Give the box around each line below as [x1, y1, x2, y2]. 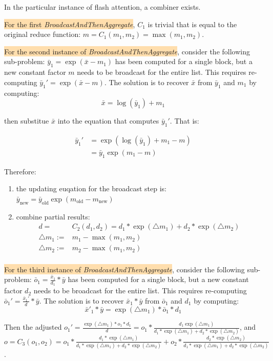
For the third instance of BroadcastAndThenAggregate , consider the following [4, 264, 245, 274]
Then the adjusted [4, 322, 62, 332]
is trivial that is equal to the [148, 18, 237, 29]
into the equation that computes [57, 115, 159, 126]
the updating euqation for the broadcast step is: [16, 183, 166, 194]
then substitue [4, 115, 49, 126]
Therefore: [4, 166, 36, 176]
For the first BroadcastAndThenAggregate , [4, 18, 135, 29]
